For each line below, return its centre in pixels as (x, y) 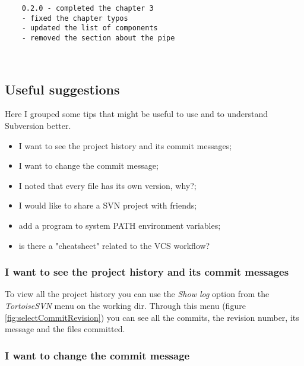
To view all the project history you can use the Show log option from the (137, 294)
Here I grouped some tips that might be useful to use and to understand (137, 114)
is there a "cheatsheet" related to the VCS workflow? (114, 245)
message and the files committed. (65, 329)
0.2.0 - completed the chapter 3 (88, 8)
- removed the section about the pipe (98, 38)
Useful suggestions (62, 89)
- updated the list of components (90, 28)
